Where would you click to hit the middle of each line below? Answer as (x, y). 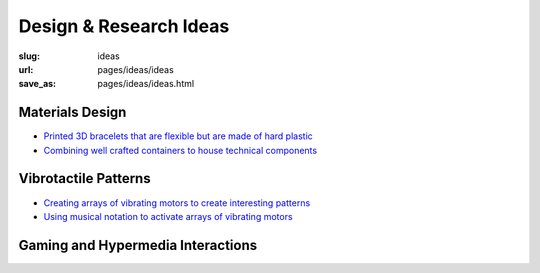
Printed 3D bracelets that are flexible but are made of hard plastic (178, 136)
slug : (29, 56)
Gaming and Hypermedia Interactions (138, 245)
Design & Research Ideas (124, 26)
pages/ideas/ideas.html (146, 84)
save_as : (37, 84)
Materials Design (72, 112)
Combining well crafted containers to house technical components (180, 150)
